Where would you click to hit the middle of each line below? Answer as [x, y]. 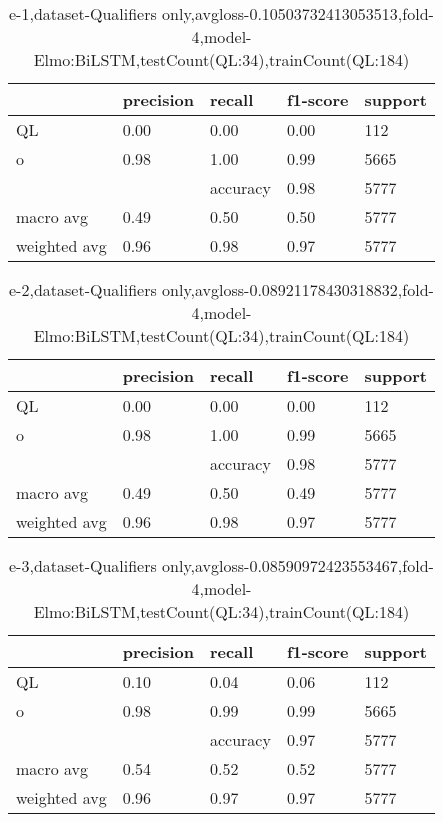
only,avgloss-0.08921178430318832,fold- [298, 289]
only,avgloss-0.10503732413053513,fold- [298, 13]
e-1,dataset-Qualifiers [83, 13]
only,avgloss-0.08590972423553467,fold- [298, 565]
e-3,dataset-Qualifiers [83, 565]
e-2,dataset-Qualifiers [83, 289]
